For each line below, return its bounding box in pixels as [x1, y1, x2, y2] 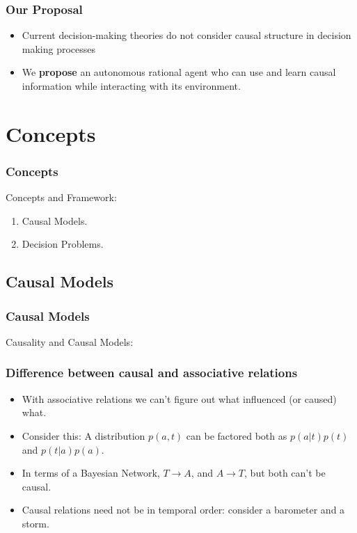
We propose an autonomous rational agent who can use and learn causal [22, 65, 336, 79]
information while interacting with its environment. [22, 79, 241, 93]
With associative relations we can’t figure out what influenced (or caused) [22, 391, 337, 406]
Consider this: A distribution [22, 428, 145, 443]
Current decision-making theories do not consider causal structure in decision [22, 28, 351, 42]
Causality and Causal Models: [6, 334, 134, 349]
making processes [22, 41, 96, 56]
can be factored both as [186, 428, 287, 443]
